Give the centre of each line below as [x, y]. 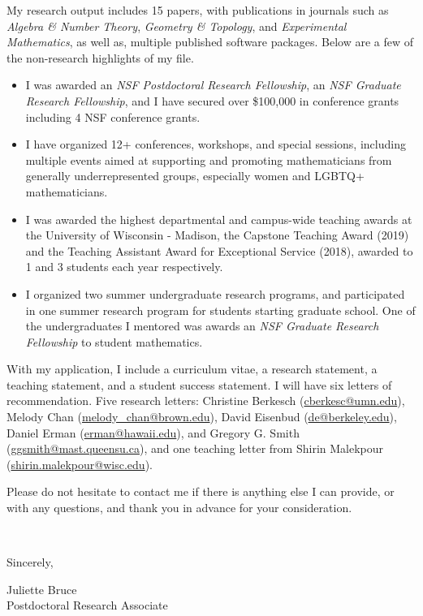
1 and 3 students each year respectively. [124, 267]
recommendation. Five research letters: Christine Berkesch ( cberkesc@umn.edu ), [206, 401]
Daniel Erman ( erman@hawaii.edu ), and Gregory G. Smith [153, 432]
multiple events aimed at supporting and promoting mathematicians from [209, 159]
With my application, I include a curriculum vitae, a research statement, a [192, 369]
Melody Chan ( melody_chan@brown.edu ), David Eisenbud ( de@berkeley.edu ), [202, 417]
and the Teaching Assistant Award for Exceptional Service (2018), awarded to [219, 250]
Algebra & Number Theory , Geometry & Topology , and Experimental [177, 26]
